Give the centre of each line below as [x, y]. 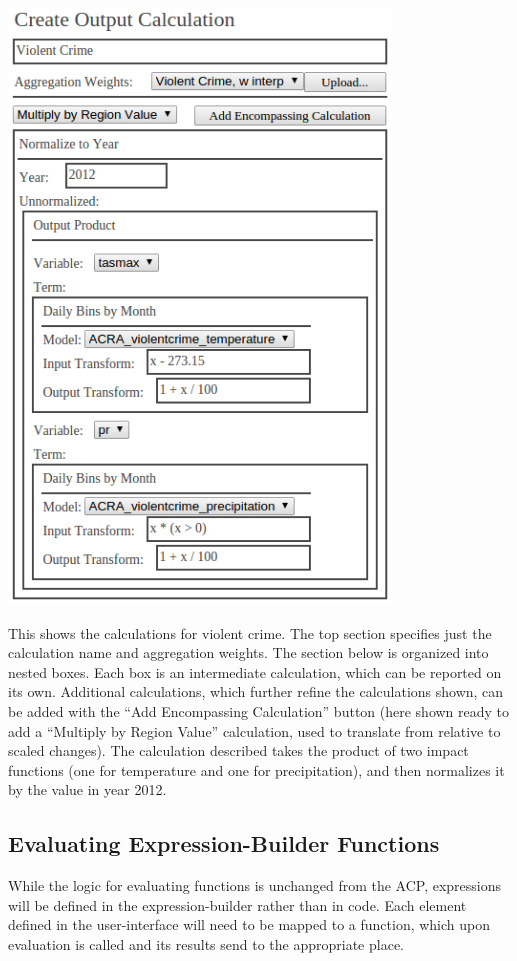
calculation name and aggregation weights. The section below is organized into [248, 652]
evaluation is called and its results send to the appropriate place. [206, 943]
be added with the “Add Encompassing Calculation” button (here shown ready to [259, 710]
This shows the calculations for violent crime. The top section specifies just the [250, 632]
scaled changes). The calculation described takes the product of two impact [238, 750]
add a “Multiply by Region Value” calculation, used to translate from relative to [254, 730]
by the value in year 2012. [87, 789]
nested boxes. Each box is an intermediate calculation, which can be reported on [255, 671]
